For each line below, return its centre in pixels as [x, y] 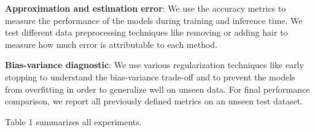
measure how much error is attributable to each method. [111, 44]
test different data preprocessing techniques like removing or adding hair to [146, 32]
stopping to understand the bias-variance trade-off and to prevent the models [150, 76]
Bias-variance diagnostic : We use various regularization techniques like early [154, 65]
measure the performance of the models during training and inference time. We [154, 20]
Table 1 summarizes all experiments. [73, 121]
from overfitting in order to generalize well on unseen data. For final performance [157, 89]
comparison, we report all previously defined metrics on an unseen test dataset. [154, 101]
